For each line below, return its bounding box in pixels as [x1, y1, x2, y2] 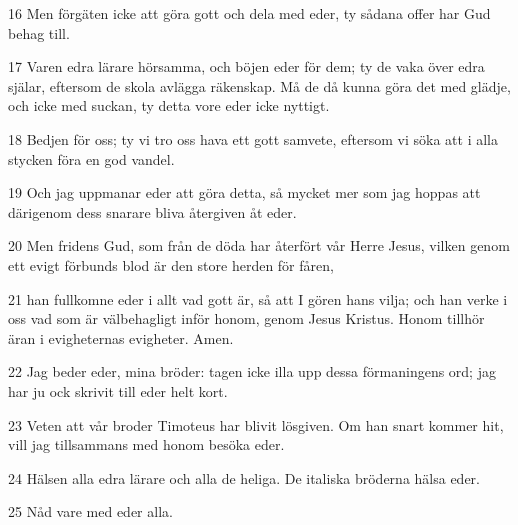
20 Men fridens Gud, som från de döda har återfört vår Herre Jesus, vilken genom [8, 235, 510, 256]
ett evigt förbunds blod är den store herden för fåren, [8, 254, 334, 275]
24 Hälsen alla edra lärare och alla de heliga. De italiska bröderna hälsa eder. [8, 467, 480, 488]
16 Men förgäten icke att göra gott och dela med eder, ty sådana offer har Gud [8, 3, 491, 23]
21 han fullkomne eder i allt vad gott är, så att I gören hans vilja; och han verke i [8, 288, 508, 309]
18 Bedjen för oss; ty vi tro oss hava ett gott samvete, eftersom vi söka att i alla [8, 128, 498, 149]
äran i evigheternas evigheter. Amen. [8, 327, 234, 348]
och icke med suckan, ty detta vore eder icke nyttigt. [8, 95, 330, 116]
